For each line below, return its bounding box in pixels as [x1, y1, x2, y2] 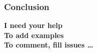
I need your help [4, 20, 63, 30]
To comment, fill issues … [4, 39, 93, 50]
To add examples [4, 29, 64, 40]
